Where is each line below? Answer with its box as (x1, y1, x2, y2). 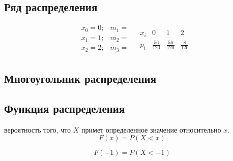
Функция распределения (4, 100, 125, 116)
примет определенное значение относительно (81, 124, 221, 135)
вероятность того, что (4, 124, 71, 135)
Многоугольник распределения (4, 71, 157, 86)
